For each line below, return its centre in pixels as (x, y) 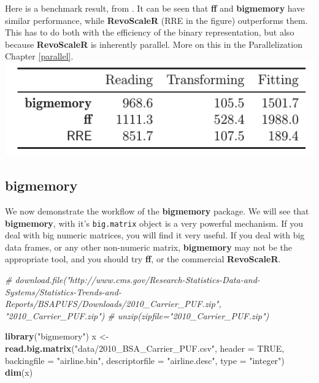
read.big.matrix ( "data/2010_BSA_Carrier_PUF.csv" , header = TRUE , (145, 348)
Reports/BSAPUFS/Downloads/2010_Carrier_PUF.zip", (113, 304)
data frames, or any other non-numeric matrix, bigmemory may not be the (149, 247)
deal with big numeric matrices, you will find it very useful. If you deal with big (155, 235)
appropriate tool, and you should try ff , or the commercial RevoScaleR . (143, 259)
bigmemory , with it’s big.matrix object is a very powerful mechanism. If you (154, 223)
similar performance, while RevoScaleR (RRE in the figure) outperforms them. (156, 20)
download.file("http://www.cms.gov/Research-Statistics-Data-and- (137, 280)
